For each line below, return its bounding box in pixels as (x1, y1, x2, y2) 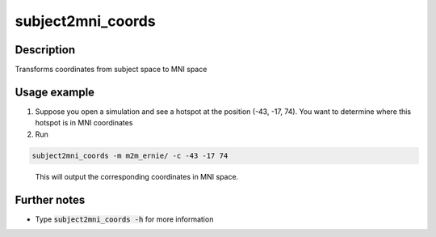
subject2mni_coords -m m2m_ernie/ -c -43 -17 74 (31, 150, 228, 160)
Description (15, 43, 76, 57)
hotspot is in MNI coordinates (35, 118, 133, 128)
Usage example (15, 85, 95, 99)
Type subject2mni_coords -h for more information (35, 214, 214, 224)
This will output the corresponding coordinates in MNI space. (35, 171, 239, 181)
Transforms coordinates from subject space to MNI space (15, 65, 208, 74)
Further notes (15, 193, 86, 206)
